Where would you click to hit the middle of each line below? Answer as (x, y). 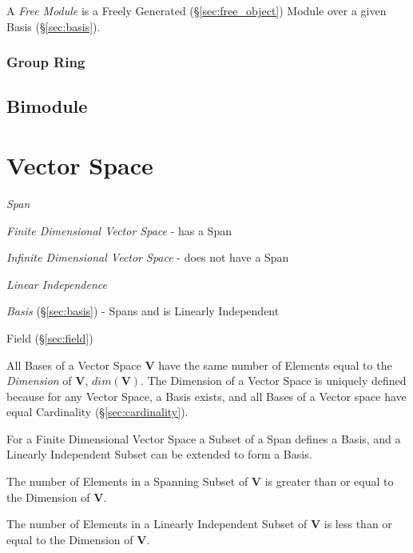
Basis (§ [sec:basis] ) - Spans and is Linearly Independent (143, 311)
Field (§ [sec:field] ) (50, 337)
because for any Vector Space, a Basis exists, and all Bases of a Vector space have (206, 396)
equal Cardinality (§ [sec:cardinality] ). (97, 412)
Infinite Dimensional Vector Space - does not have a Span (148, 257)
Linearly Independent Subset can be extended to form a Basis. (159, 454)
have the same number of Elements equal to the (275, 365)
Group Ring (46, 62)
